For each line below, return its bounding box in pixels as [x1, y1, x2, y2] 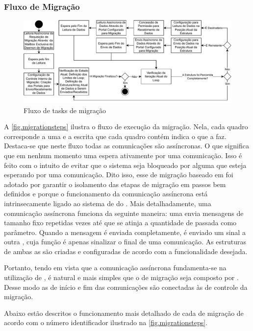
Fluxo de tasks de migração [24, 105, 106, 115]
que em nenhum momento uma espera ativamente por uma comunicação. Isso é [4, 150, 242, 160]
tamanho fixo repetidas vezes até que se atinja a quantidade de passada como [4, 217, 237, 228]
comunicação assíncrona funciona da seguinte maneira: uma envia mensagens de [4, 208, 244, 218]
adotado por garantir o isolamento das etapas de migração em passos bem [4, 179, 226, 189]
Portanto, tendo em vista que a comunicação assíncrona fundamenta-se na [4, 262, 227, 273]
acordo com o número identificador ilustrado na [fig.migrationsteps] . [4, 317, 208, 328]
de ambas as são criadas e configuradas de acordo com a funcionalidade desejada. [4, 246, 248, 256]
